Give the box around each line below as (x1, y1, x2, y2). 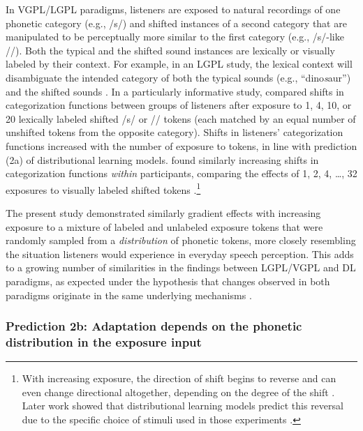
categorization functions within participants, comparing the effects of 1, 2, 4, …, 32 (6, 166, 357, 181)
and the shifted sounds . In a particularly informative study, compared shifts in (6, 84, 344, 98)
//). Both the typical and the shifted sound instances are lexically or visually (6, 43, 336, 57)
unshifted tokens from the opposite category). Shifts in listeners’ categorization (6, 125, 343, 139)
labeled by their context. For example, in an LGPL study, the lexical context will (6, 56, 353, 71)
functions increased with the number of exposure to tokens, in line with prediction (6, 138, 357, 153)
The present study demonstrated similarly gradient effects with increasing (6, 205, 321, 220)
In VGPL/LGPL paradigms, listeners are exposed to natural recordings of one (6, 2, 341, 16)
